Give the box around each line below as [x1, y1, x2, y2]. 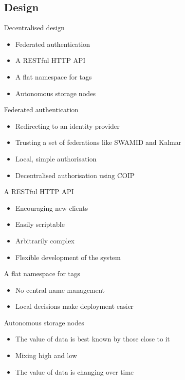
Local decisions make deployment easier [15, 301, 134, 311]
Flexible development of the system [15, 252, 121, 262]
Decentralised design [4, 22, 65, 33]
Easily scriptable [15, 219, 65, 229]
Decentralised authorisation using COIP [15, 170, 135, 180]
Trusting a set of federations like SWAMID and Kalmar [15, 137, 182, 147]
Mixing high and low [15, 350, 77, 360]
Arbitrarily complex [15, 235, 74, 245]
